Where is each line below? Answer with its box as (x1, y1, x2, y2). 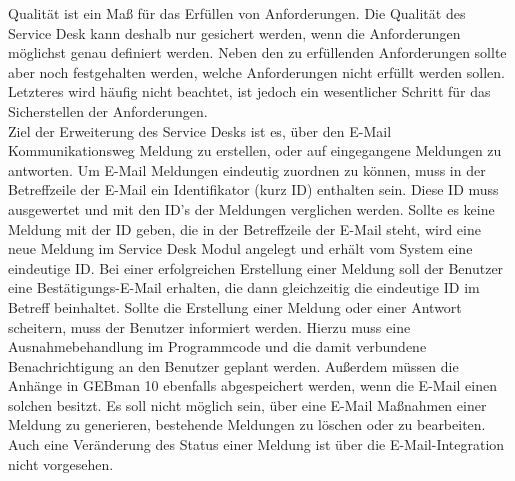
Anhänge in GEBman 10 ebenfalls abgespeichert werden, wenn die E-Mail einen (8, 375, 497, 396)
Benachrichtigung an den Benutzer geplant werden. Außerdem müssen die (8, 355, 459, 376)
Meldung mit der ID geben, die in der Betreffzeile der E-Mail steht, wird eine (8, 218, 481, 239)
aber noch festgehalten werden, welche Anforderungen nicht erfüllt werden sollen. (8, 61, 506, 82)
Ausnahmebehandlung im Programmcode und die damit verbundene (8, 336, 427, 357)
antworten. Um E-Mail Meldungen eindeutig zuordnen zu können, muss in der (8, 159, 486, 180)
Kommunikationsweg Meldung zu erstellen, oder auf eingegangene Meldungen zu (8, 140, 502, 161)
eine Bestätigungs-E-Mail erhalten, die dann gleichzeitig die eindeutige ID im (8, 277, 480, 298)
